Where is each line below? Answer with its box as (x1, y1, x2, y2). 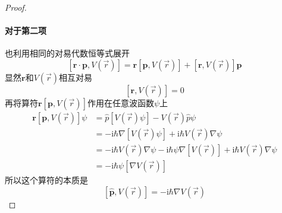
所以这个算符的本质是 (5, 174, 88, 186)
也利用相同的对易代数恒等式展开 (5, 47, 130, 59)
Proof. (5, 1, 27, 13)
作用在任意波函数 (87, 96, 154, 109)
